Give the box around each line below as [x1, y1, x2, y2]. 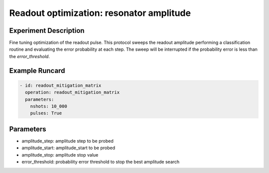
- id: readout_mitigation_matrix [19, 83, 102, 88]
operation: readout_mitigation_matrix [25, 89, 120, 95]
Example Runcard [9, 66, 65, 75]
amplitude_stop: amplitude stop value [21, 152, 99, 158]
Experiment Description [9, 26, 85, 35]
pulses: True [30, 110, 62, 116]
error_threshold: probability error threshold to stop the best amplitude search [21, 159, 180, 165]
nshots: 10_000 [30, 103, 67, 109]
